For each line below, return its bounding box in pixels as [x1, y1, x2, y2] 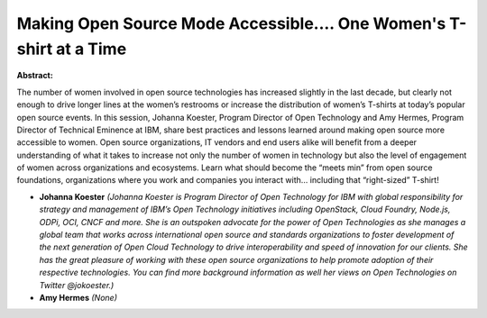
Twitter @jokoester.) [39, 279, 115, 290]
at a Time [55, 39, 127, 59]
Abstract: [16, 70, 53, 81]
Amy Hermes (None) [39, 292, 117, 303]
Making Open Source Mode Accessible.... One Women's [16, 14, 446, 33]
